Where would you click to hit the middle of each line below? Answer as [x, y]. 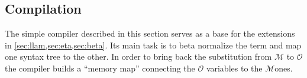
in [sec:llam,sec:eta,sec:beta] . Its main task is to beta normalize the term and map [153, 45]
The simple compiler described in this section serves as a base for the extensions [150, 33]
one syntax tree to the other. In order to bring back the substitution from [138, 56]
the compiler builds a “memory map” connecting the [100, 68]
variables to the [234, 68]
